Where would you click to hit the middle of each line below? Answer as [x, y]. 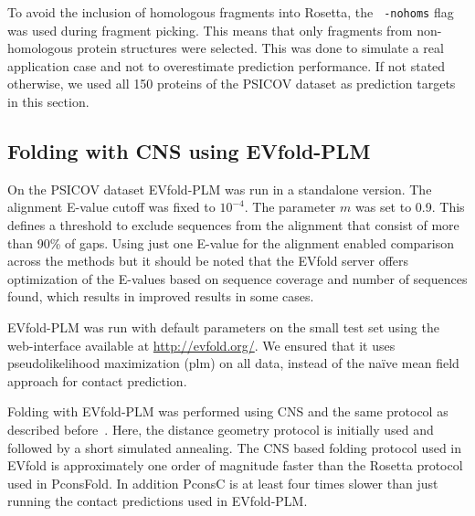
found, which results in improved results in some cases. [161, 296]
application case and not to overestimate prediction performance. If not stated [227, 65]
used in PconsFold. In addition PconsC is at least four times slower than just [223, 483]
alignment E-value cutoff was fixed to [111, 207]
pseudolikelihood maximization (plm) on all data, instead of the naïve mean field [233, 363]
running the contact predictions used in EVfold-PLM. [158, 501]
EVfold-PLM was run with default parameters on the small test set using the [223, 326]
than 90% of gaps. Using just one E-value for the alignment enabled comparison [231, 242]
